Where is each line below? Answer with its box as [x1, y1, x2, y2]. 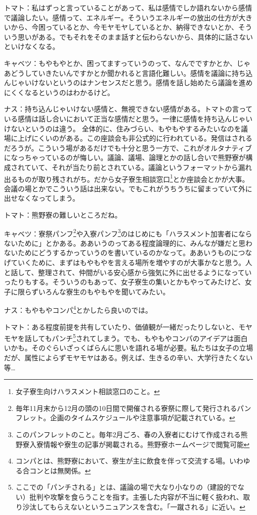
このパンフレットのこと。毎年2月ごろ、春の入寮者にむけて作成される [15, 429, 241, 439]
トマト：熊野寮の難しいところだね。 [4, 209, 122, 220]
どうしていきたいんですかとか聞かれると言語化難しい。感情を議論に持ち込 [10, 67, 253, 78]
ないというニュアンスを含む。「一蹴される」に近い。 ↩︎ [70, 501, 246, 512]
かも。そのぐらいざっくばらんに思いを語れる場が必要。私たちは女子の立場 [10, 343, 253, 353]
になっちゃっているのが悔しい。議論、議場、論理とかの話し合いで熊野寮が [4, 152, 246, 163]
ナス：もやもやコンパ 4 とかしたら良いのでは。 [4, 303, 152, 315]
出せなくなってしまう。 [4, 193, 80, 203]
